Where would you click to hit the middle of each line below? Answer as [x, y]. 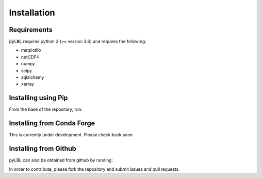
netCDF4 [30, 57]
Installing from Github [43, 149]
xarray [27, 84]
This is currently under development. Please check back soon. [71, 135]
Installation [32, 13]
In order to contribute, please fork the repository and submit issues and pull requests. [94, 169]
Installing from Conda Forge [52, 123]
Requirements [31, 30]
